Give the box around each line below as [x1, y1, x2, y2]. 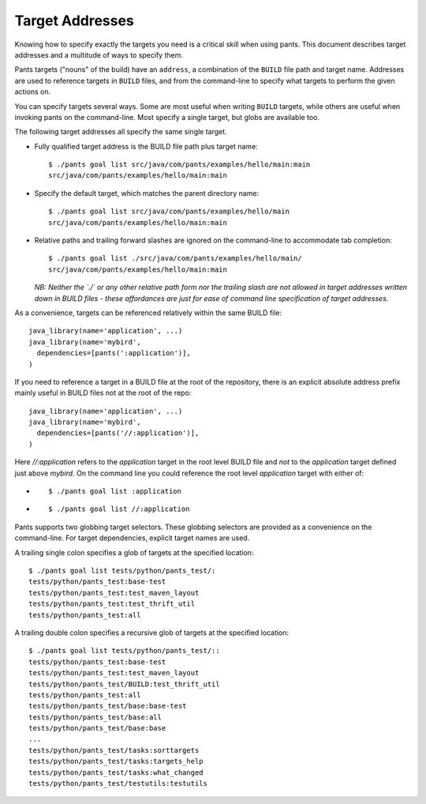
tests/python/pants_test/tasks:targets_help [28, 757, 204, 766]
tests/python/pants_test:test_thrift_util [28, 599, 196, 608]
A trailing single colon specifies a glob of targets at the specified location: [14, 547, 254, 557]
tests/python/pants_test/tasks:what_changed [28, 768, 204, 777]
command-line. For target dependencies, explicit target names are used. [14, 533, 250, 543]
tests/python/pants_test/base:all [28, 712, 162, 722]
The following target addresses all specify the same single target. [14, 127, 228, 137]
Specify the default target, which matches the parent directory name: [34, 188, 260, 197]
